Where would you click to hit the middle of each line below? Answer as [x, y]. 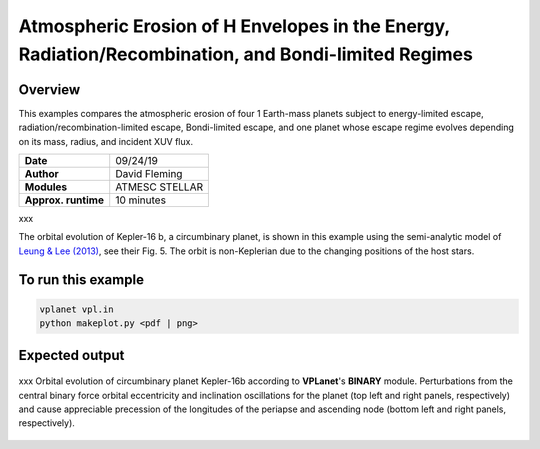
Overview [49, 89]
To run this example [81, 279]
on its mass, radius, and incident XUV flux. [106, 141]
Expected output [71, 355]
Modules [46, 187]
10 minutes [141, 200]
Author [41, 174]
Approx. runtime [64, 200]
